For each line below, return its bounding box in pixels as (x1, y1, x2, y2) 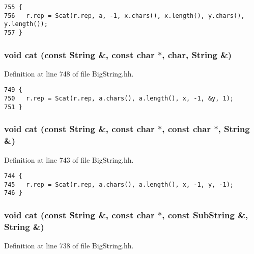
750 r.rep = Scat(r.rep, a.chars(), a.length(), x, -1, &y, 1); (4, 95, 234, 103)
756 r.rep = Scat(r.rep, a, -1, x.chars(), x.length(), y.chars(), (4, 12, 245, 19)
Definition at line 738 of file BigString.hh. (4, 240, 134, 251)
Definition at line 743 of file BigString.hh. (4, 154, 134, 165)
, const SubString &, (162, 209, 248, 221)
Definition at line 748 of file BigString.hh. (4, 68, 134, 79)
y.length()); (4, 20, 48, 28)
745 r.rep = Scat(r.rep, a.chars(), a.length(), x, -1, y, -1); (4, 181, 234, 188)
